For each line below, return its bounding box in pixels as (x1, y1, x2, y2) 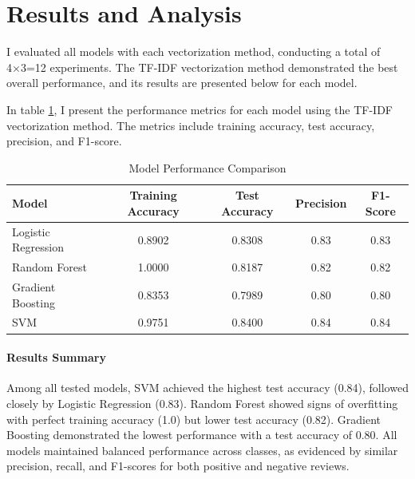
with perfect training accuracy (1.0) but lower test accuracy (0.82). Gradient (6, 410, 381, 427)
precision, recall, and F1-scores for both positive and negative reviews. (6, 457, 350, 474)
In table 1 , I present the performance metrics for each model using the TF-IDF (6, 101, 393, 117)
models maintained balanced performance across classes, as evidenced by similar (6, 441, 398, 458)
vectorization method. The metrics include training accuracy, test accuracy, (6, 117, 375, 133)
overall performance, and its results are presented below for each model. (6, 74, 358, 91)
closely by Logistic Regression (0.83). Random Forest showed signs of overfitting (6, 394, 398, 411)
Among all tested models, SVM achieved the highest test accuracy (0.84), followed (6, 379, 409, 396)
